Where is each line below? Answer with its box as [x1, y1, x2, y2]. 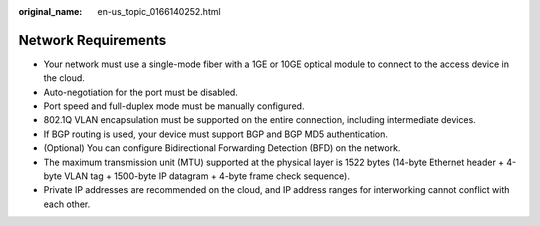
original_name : [18, 6, 83, 17]
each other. [43, 198, 91, 210]
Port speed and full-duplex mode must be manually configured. [43, 100, 305, 112]
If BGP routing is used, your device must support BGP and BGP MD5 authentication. [43, 128, 389, 140]
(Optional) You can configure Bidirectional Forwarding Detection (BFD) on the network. [43, 142, 401, 154]
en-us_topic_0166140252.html [97, 6, 221, 17]
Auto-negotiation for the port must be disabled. [43, 86, 239, 98]
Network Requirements [18, 31, 167, 49]
